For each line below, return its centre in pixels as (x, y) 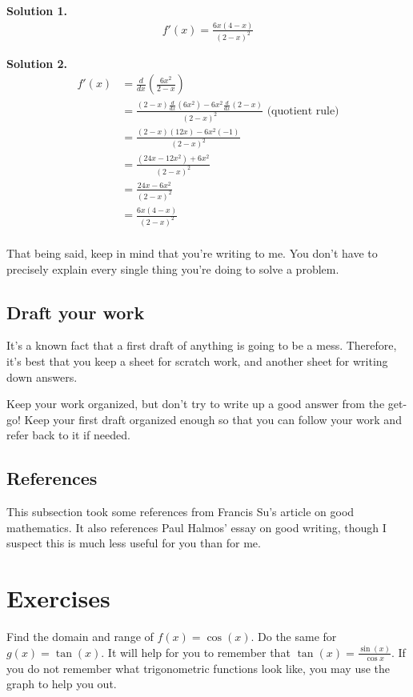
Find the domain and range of (80, 636)
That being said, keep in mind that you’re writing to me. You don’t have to (192, 252)
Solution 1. (37, 10)
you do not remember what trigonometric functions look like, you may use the (198, 668)
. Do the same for (294, 636)
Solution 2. (37, 63)
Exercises (58, 598)
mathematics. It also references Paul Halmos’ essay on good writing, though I (196, 527)
